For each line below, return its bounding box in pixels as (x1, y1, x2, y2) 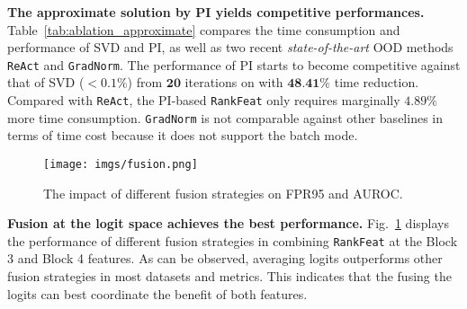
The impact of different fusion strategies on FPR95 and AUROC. (43, 183, 403, 202)
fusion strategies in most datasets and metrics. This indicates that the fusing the (7, 267, 452, 286)
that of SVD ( (7, 73, 85, 92)
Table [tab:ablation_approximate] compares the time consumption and (7, 20, 400, 39)
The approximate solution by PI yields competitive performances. (7, 3, 425, 21)
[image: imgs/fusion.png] (43, 157, 198, 171)
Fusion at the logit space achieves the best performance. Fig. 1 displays (7, 214, 449, 233)
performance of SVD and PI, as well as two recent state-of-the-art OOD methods (7, 38, 454, 57)
